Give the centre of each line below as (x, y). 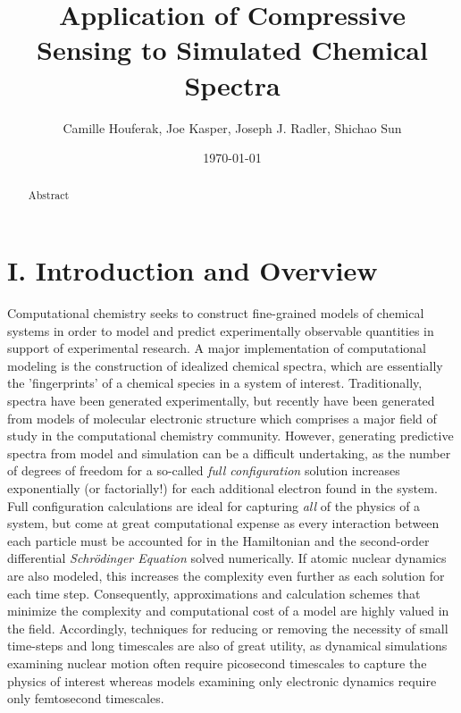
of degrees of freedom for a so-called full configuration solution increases (204, 470)
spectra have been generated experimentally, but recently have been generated (221, 401)
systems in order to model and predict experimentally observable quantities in (221, 330)
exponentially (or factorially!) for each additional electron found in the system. (222, 488)
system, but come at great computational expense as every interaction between (223, 523)
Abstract (49, 195)
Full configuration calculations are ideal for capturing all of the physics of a (214, 505)
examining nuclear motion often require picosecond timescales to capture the (217, 663)
